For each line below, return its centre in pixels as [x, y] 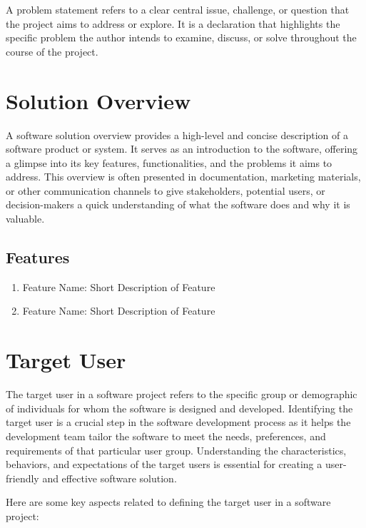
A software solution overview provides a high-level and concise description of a [177, 134]
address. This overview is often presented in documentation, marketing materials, [183, 177]
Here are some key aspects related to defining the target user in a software [168, 502]
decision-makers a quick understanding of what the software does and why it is [178, 204]
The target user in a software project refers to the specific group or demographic [182, 394]
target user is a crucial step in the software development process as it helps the [178, 422]
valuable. [25, 219]
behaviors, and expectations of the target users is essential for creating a [164, 464]
